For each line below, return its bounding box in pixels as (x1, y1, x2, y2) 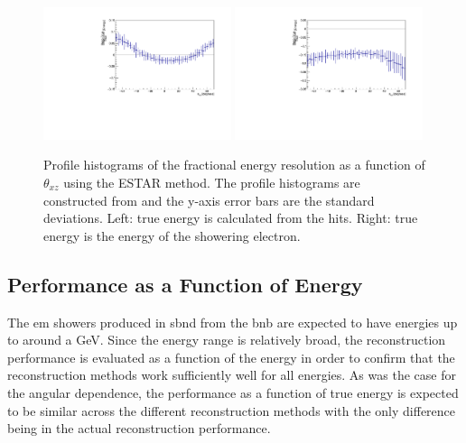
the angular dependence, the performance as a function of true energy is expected (7, 383, 459, 401)
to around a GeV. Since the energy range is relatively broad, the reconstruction (7, 330, 446, 349)
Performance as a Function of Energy (7, 270, 363, 298)
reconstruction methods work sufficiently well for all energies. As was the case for (7, 365, 456, 384)
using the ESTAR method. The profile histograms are (63, 173, 360, 191)
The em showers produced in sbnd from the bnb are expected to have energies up (7, 312, 458, 331)
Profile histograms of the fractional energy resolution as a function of (43, 155, 425, 174)
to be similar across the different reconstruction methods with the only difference (7, 401, 456, 420)
